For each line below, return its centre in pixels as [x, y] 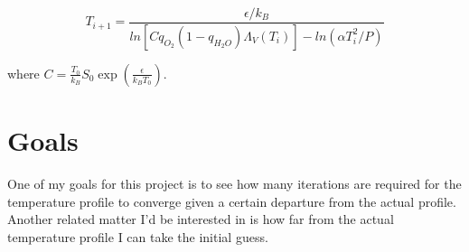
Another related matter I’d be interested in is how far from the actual [201, 219]
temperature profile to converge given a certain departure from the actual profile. [232, 201]
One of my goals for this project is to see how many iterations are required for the [234, 184]
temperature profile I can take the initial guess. [138, 236]
